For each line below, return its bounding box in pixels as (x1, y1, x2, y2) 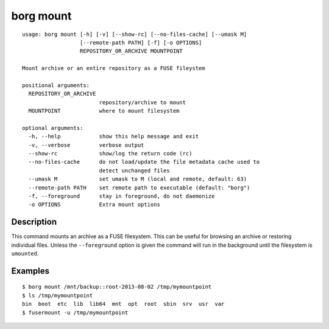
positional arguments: (22, 82, 90, 88)
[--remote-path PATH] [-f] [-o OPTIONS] (79, 39, 202, 46)
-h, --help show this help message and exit (28, 133, 199, 140)
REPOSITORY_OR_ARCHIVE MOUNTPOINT (79, 48, 183, 55)
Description (11, 217, 57, 227)
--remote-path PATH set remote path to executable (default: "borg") (28, 184, 250, 191)
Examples (11, 266, 50, 276)
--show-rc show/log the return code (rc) (28, 150, 193, 157)
